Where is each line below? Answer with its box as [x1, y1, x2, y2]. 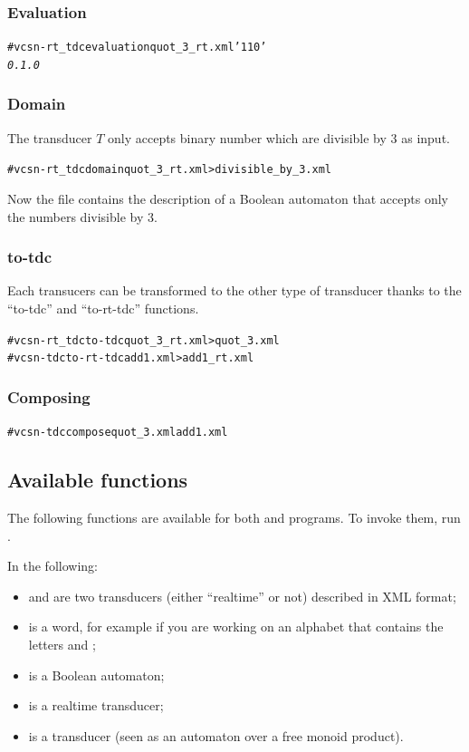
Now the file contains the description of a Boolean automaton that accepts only [7, 189, 448, 207]
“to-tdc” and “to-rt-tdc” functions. [7, 299, 199, 317]
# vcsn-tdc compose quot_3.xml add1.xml [7, 426, 228, 439]
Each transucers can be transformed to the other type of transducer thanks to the [7, 281, 462, 300]
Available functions [7, 466, 188, 494]
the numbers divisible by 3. [7, 207, 158, 226]
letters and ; [28, 634, 96, 653]
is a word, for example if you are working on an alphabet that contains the [28, 617, 444, 636]
